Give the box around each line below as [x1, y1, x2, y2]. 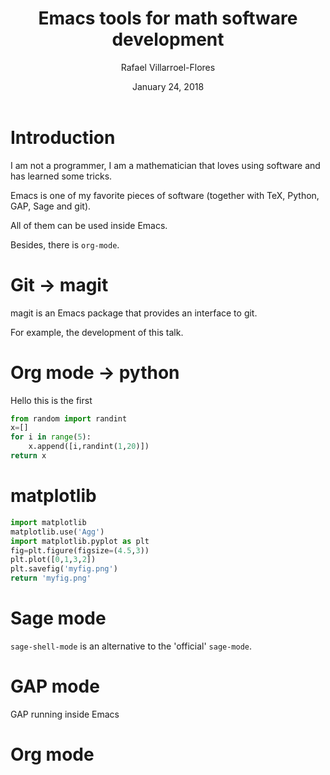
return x [10, 451, 47, 461]
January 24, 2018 [131, 80, 205, 92]
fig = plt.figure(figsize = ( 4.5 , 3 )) [10, 545, 150, 556]
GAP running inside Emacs [10, 708, 120, 720]
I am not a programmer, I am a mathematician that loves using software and [10, 159, 321, 171]
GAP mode [10, 675, 100, 698]
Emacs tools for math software [38, 7, 298, 30]
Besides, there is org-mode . [10, 238, 120, 251]
